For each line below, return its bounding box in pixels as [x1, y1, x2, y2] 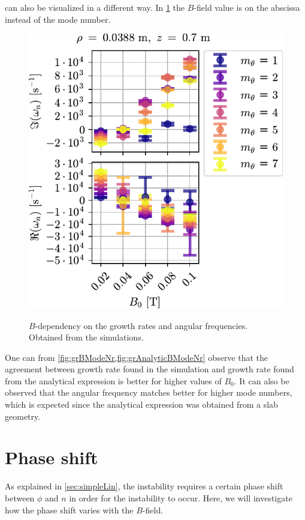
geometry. [5, 410, 41, 422]
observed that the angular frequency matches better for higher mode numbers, [5, 386, 292, 399]
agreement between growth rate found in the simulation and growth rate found [5, 363, 294, 375]
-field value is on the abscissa [194, 1, 300, 13]
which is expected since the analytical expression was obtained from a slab [5, 398, 278, 411]
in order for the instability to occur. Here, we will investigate [69, 491, 292, 504]
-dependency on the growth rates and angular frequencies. [35, 319, 248, 331]
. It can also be [234, 374, 289, 387]
